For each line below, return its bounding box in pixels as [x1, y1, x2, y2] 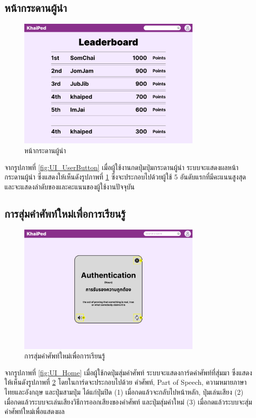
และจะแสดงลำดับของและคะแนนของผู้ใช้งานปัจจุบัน [4, 181, 135, 191]
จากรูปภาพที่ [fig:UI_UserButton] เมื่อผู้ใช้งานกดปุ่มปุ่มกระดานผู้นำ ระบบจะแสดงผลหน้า [4, 162, 239, 172]
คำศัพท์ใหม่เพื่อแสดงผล [4, 406, 65, 417]
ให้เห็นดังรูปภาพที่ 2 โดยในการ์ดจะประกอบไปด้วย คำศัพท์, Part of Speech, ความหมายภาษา [4, 377, 247, 387]
